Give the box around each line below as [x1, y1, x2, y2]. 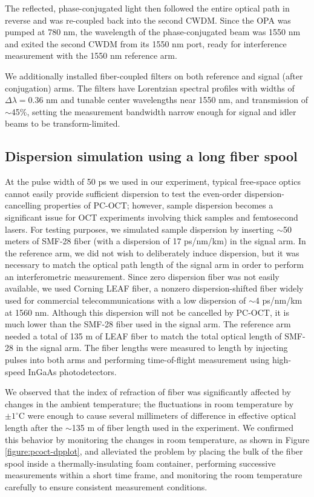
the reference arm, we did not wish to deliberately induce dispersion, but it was [5, 246, 299, 259]
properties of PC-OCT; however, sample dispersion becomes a [44, 199, 273, 212]
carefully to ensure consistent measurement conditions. [5, 480, 208, 493]
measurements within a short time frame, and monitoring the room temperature [5, 469, 303, 481]
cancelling [5, 199, 41, 212]
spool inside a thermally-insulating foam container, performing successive [5, 456, 276, 469]
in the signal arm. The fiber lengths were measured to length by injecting [16, 341, 288, 354]
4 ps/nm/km [255, 294, 303, 307]
